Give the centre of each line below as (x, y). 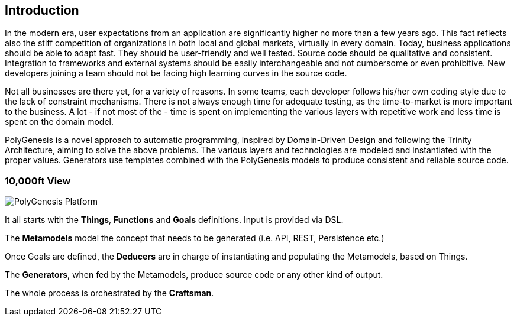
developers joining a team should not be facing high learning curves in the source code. (176, 73)
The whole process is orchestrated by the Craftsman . (109, 293)
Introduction (42, 10)
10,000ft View (38, 181)
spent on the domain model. (59, 122)
